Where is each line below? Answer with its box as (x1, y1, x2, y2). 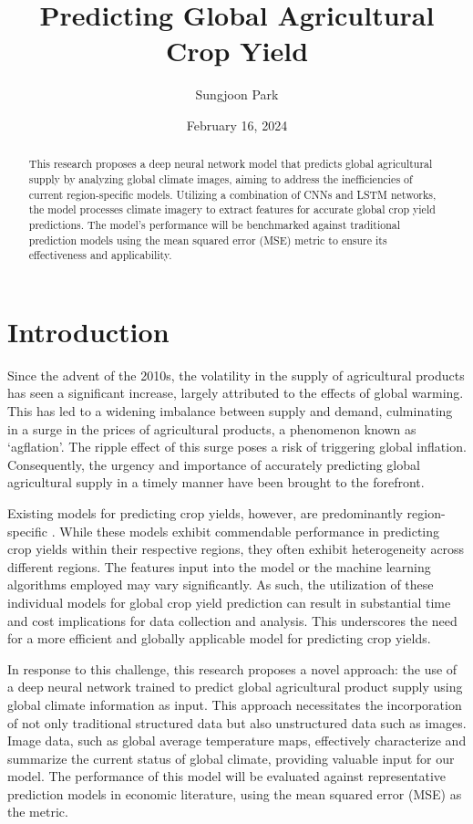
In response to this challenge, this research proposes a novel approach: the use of (7, 659, 458, 678)
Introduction (7, 312, 170, 349)
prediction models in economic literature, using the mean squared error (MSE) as (7, 784, 462, 803)
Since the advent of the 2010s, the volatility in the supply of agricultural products (7, 365, 465, 384)
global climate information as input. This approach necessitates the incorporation (7, 694, 462, 714)
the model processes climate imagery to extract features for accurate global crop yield (28, 202, 436, 217)
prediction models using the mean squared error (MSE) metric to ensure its (28, 232, 387, 247)
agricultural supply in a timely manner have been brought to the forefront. (7, 473, 425, 492)
